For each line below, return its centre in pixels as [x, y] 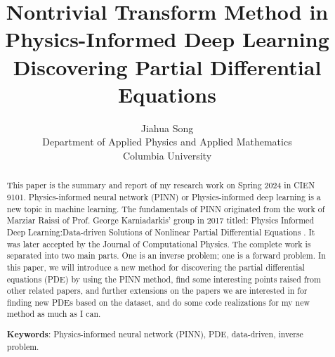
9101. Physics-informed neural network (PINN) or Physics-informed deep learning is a [164, 196]
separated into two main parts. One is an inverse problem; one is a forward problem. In [166, 255]
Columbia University [167, 155]
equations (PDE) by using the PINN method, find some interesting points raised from [164, 279]
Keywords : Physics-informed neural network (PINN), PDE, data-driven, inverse [155, 335]
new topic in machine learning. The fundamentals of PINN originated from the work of [166, 208]
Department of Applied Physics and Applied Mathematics [167, 142]
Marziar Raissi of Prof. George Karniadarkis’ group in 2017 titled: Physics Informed [160, 220]
